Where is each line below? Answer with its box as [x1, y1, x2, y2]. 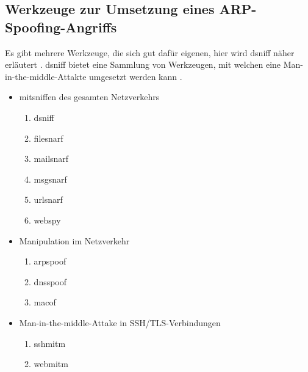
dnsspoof [34, 275, 67, 288]
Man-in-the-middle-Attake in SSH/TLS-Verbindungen [19, 316, 221, 329]
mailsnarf [34, 152, 69, 165]
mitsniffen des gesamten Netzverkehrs [19, 90, 160, 103]
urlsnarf [34, 193, 63, 206]
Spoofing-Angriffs [5, 17, 117, 36]
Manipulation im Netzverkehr [19, 234, 130, 247]
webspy [34, 213, 61, 226]
